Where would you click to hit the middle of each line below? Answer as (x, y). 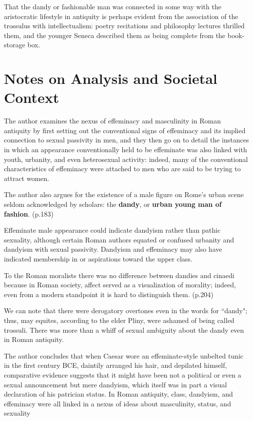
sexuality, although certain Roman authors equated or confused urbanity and (119, 239)
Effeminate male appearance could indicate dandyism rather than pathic (112, 230)
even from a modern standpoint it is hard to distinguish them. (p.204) (109, 294)
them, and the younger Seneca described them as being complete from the (115, 35)
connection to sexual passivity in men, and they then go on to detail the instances (126, 140)
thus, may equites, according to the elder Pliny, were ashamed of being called (119, 320)
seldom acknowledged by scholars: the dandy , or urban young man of (113, 204)
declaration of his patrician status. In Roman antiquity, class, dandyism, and (118, 394)
